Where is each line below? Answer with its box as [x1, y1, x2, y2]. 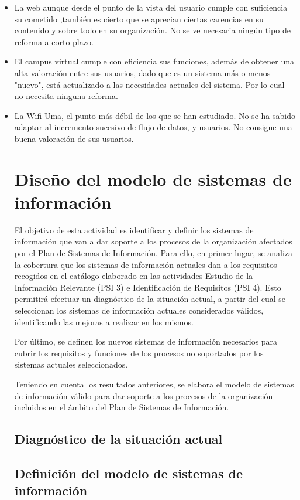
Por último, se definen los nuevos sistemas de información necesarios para [14, 335, 278, 348]
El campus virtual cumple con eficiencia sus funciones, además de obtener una [14, 55, 294, 67]
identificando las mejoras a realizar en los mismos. [14, 315, 194, 328]
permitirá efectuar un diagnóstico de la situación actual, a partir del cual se [14, 292, 286, 305]
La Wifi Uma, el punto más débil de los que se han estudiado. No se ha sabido [14, 109, 295, 121]
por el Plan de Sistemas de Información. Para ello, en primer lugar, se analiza [14, 247, 293, 259]
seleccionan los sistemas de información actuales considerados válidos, [14, 304, 264, 316]
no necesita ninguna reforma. [14, 90, 118, 102]
